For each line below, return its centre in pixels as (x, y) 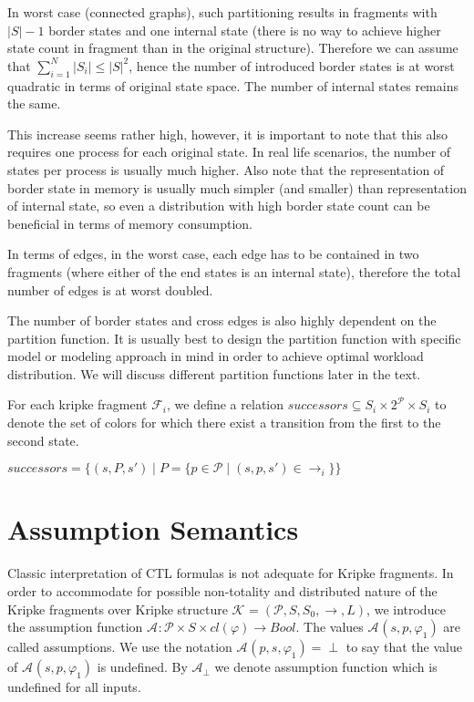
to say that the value (404, 647)
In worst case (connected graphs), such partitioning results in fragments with (222, 12)
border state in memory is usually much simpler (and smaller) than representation (237, 187)
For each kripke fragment (77, 404)
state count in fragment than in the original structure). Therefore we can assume (233, 48)
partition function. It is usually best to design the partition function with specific (234, 338)
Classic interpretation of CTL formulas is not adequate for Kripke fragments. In (231, 573)
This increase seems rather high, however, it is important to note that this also (227, 134)
